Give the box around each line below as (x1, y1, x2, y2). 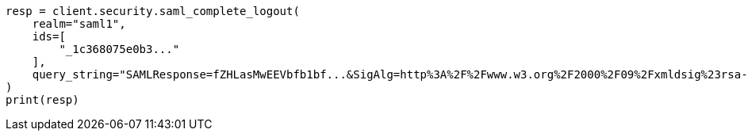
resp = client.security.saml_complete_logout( (6, 5, 300, 17)
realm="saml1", (32, 17, 126, 30)
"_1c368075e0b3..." (59, 43, 180, 55)
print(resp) (6, 93, 79, 106)
